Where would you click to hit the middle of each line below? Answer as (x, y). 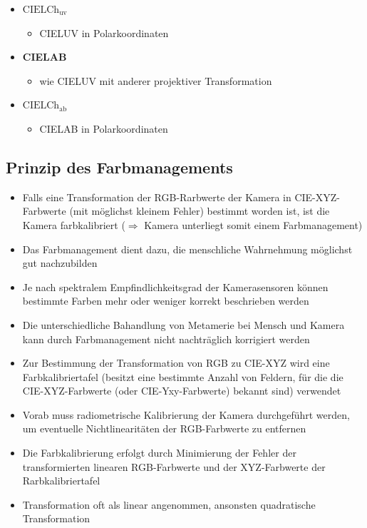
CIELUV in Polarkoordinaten (104, 32)
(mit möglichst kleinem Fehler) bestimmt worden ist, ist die (200, 211)
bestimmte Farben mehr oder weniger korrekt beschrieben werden (166, 301)
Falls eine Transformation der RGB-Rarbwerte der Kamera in (157, 197)
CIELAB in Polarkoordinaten (104, 128)
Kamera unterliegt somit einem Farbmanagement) (253, 224)
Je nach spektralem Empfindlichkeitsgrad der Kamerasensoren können (175, 286)
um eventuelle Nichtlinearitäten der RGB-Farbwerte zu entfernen (164, 428)
